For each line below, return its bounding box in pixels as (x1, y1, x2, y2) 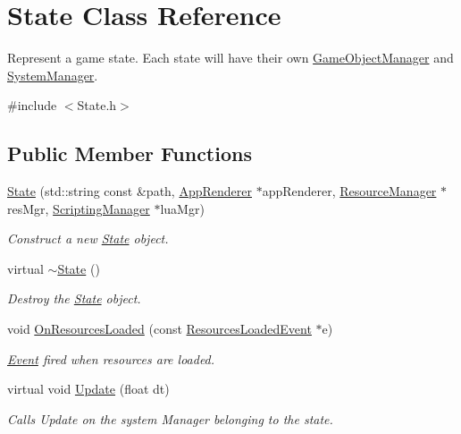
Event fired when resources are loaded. (7, 349, 215, 368)
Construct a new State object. (7, 229, 169, 248)
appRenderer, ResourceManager (262, 182, 437, 200)
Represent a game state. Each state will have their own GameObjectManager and (7, 48, 454, 67)
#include (7, 96, 57, 115)
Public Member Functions (7, 140, 252, 167)
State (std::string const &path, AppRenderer (7, 182, 252, 200)
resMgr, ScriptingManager (7, 199, 150, 217)
